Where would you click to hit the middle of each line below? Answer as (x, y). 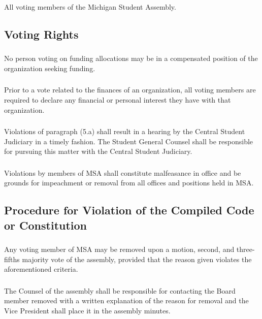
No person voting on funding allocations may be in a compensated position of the (131, 58)
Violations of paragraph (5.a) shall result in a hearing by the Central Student (125, 131)
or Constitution (46, 225)
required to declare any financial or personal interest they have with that (118, 99)
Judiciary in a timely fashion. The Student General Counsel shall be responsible (129, 141)
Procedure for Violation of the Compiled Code (129, 210)
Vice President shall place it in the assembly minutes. (87, 310)
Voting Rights (41, 34)
